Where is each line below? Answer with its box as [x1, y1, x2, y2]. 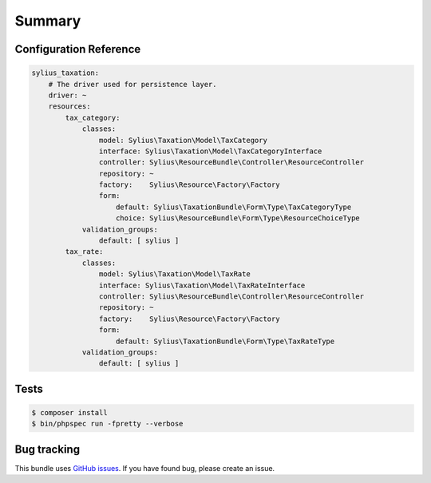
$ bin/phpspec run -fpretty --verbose [31, 419, 184, 429]
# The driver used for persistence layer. [48, 80, 217, 89]
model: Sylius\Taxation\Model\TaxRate [98, 270, 251, 279]
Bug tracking [14, 442, 80, 456]
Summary [14, 12, 81, 30]
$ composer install [31, 408, 108, 417]
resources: [48, 102, 91, 111]
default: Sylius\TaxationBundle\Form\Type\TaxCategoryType [116, 202, 352, 212]
